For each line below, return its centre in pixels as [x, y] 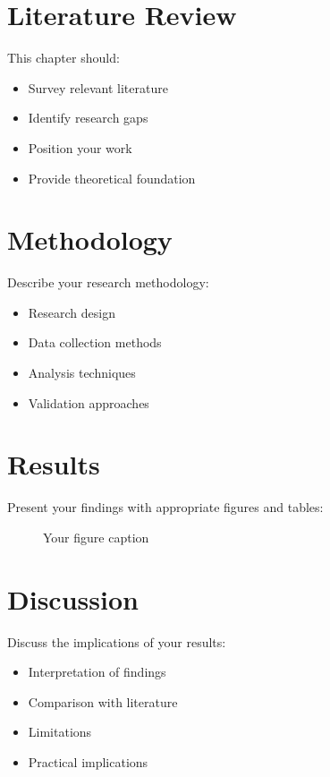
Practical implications [88, 762]
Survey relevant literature [98, 87]
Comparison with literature [103, 701]
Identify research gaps [88, 118]
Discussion [73, 598]
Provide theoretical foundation [112, 178]
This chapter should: [63, 58]
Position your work [80, 147]
